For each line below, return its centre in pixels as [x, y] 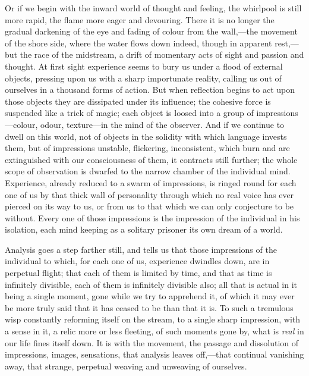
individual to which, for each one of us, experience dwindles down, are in [137, 261]
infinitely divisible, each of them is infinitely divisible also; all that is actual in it [151, 284]
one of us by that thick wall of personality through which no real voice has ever [149, 194]
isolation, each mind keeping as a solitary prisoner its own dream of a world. [144, 229]
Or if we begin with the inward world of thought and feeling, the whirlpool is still [153, 8]
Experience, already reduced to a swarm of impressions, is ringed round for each [151, 182]
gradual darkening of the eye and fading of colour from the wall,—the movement [151, 31]
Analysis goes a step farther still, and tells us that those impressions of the [141, 249]
